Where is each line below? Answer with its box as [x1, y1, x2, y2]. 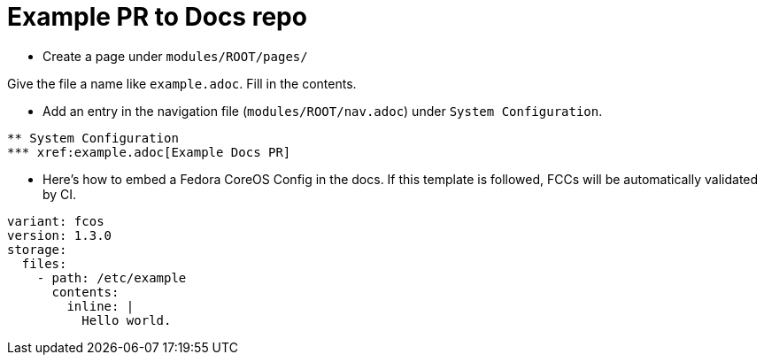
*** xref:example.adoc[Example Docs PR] [7, 144, 291, 159]
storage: [7, 242, 67, 257]
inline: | [66, 298, 135, 313]
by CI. [42, 186, 77, 202]
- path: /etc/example [36, 270, 187, 285]
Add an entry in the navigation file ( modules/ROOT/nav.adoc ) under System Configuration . [42, 103, 603, 119]
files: [21, 256, 67, 271]
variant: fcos [7, 213, 104, 228]
